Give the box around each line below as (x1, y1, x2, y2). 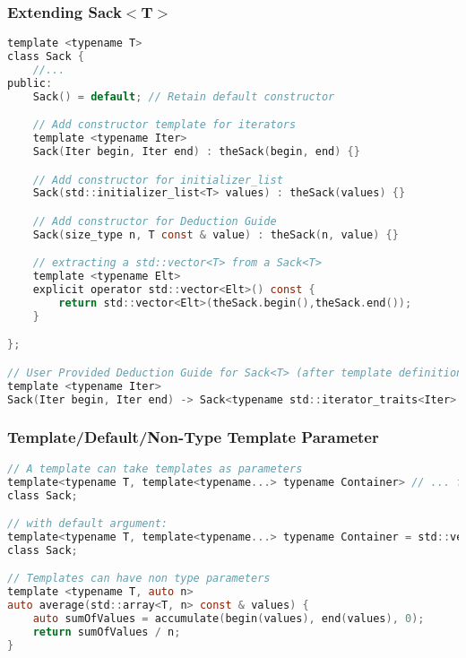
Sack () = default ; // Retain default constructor (32, 90, 335, 103)
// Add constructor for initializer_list (32, 173, 283, 186)
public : (7, 76, 53, 90)
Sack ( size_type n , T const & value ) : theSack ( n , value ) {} (32, 228, 399, 241)
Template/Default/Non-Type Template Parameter (7, 426, 379, 448)
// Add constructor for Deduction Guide (32, 214, 277, 228)
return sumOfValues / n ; (32, 625, 181, 638)
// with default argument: (7, 517, 168, 531)
